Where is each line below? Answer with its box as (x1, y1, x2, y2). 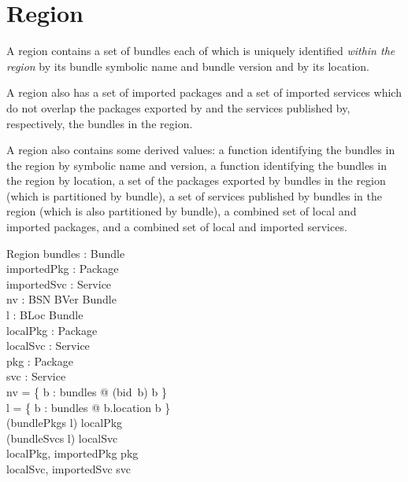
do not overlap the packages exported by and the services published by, (6, 99, 351, 116)
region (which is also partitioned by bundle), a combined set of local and (6, 203, 357, 219)
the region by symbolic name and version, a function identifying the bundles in (6, 156, 387, 173)
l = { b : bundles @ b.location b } (6, 399, 171, 415)
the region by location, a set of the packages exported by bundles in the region (6, 172, 386, 189)
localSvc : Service (6, 337, 90, 354)
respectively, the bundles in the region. (6, 115, 193, 131)
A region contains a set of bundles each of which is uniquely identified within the (6, 42, 395, 59)
